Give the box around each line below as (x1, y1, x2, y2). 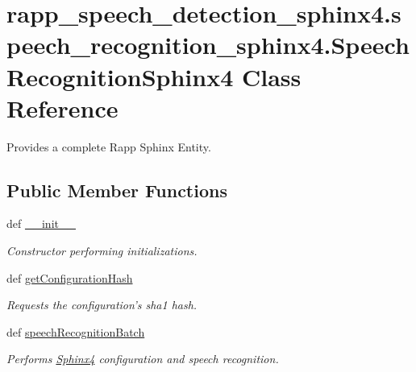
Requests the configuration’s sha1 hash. (6, 296, 198, 313)
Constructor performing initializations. (6, 242, 198, 259)
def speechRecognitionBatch (6, 323, 145, 340)
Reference (6, 91, 119, 124)
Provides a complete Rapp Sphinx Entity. (6, 138, 211, 155)
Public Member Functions (6, 177, 227, 202)
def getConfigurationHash (6, 269, 133, 286)
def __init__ (6, 215, 76, 232)
